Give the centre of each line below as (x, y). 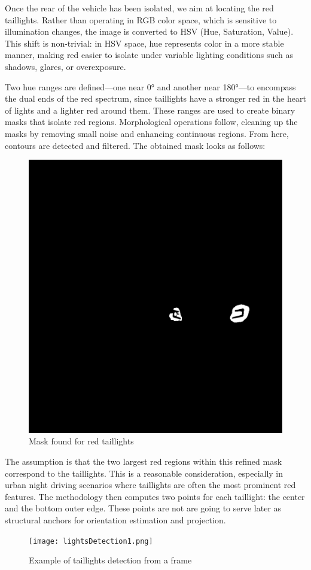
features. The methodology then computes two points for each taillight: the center (155, 496)
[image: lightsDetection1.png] (91, 541)
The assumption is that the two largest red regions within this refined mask (144, 461)
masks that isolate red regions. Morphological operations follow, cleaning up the (151, 122)
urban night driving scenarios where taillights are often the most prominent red (150, 485)
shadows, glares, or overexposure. (65, 66)
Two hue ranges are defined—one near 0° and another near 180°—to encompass (150, 86)
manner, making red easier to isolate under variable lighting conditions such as (149, 55)
